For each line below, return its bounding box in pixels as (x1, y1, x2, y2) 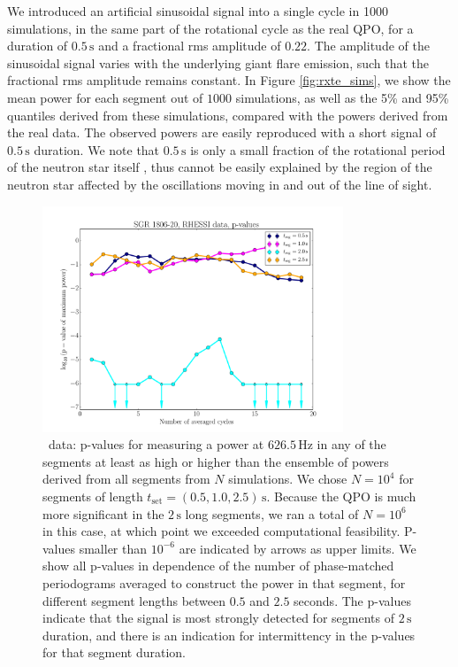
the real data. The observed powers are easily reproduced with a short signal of (7, 123, 437, 142)
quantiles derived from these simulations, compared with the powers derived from (7, 105, 448, 124)
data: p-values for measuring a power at (48, 435, 264, 454)
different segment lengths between (42, 591, 226, 609)
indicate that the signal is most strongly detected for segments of (42, 609, 394, 627)
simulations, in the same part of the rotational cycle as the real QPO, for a (7, 19, 414, 37)
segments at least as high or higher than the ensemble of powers (42, 452, 389, 470)
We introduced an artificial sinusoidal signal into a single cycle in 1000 (7, 2, 388, 19)
